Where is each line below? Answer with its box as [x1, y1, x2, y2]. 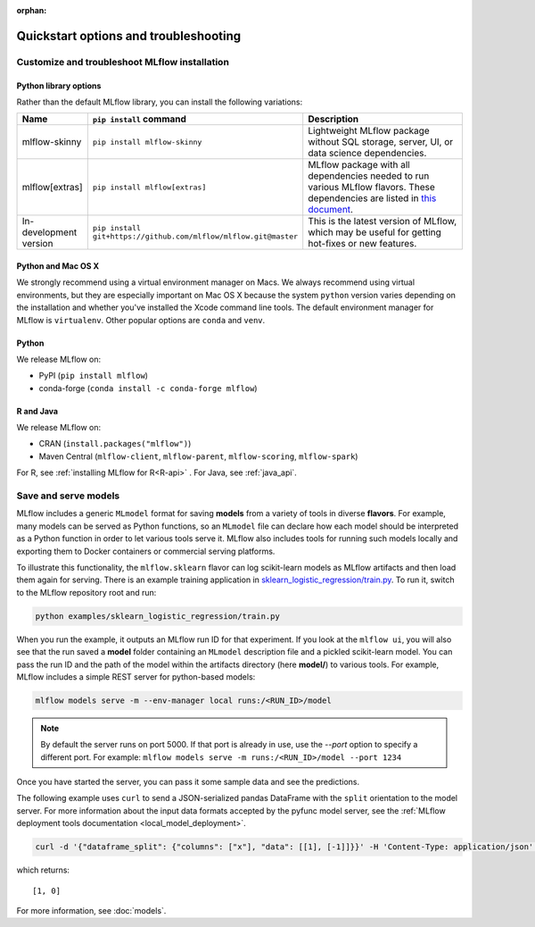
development [21, 226, 78, 238]
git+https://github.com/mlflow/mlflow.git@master [92, 232, 299, 241]
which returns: [16, 864, 70, 875]
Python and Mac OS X [16, 260, 100, 271]
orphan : [16, 5, 47, 15]
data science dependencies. [308, 147, 427, 160]
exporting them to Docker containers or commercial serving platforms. [16, 546, 276, 556]
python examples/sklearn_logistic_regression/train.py [35, 611, 280, 621]
